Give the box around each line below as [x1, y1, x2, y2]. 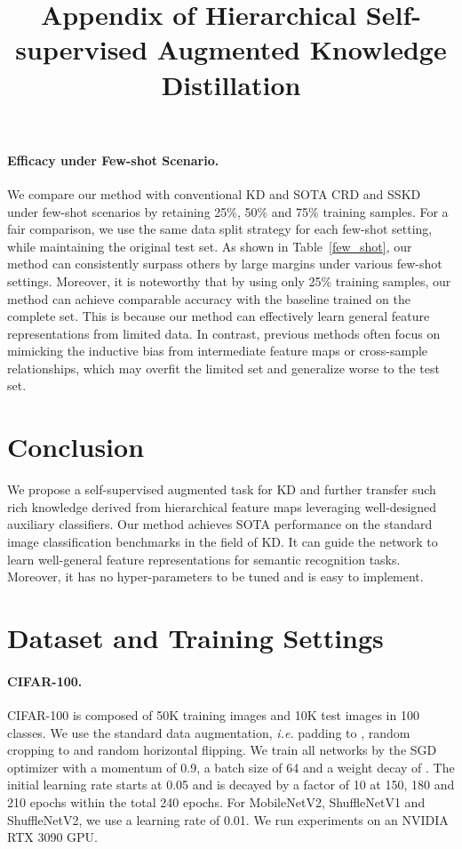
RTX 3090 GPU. [7, 828, 98, 846]
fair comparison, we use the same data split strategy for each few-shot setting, [7, 220, 433, 238]
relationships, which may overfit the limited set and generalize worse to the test [7, 358, 440, 377]
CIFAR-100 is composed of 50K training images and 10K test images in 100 [7, 705, 419, 724]
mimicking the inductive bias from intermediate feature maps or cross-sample [7, 341, 428, 360]
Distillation [161, 66, 301, 102]
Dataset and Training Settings [7, 619, 384, 655]
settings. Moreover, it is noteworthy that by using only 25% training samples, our [7, 271, 451, 290]
